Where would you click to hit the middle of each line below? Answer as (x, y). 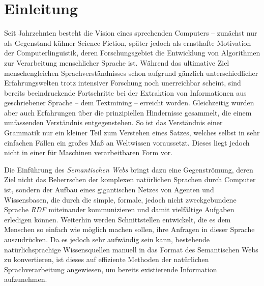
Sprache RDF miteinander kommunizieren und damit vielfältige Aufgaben (119, 209)
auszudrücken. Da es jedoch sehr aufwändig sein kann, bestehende (107, 239)
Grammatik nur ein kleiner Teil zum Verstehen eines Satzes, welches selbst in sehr (132, 133)
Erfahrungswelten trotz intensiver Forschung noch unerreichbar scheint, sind (123, 83)
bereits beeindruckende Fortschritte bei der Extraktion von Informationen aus (125, 92)
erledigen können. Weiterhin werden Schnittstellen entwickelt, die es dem (118, 219)
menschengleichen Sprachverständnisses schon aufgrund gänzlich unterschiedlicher (131, 73)
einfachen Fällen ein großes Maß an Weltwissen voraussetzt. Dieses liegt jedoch (127, 142)
